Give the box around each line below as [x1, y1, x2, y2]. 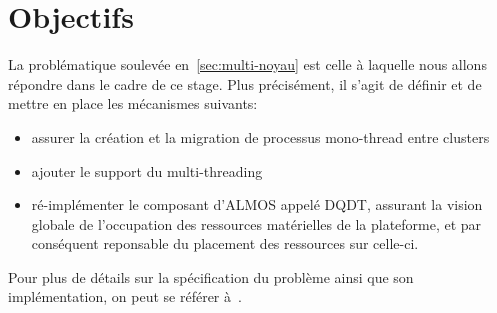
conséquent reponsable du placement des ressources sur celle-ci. [31, 233, 419, 254]
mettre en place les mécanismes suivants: [8, 93, 258, 114]
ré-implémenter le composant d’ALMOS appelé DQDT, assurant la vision [31, 194, 483, 215]
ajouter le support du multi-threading [31, 160, 263, 181]
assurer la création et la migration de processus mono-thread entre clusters [31, 126, 490, 147]
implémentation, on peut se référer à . [8, 286, 242, 307]
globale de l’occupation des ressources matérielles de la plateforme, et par [31, 213, 482, 234]
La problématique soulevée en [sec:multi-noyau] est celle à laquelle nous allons [8, 54, 487, 75]
